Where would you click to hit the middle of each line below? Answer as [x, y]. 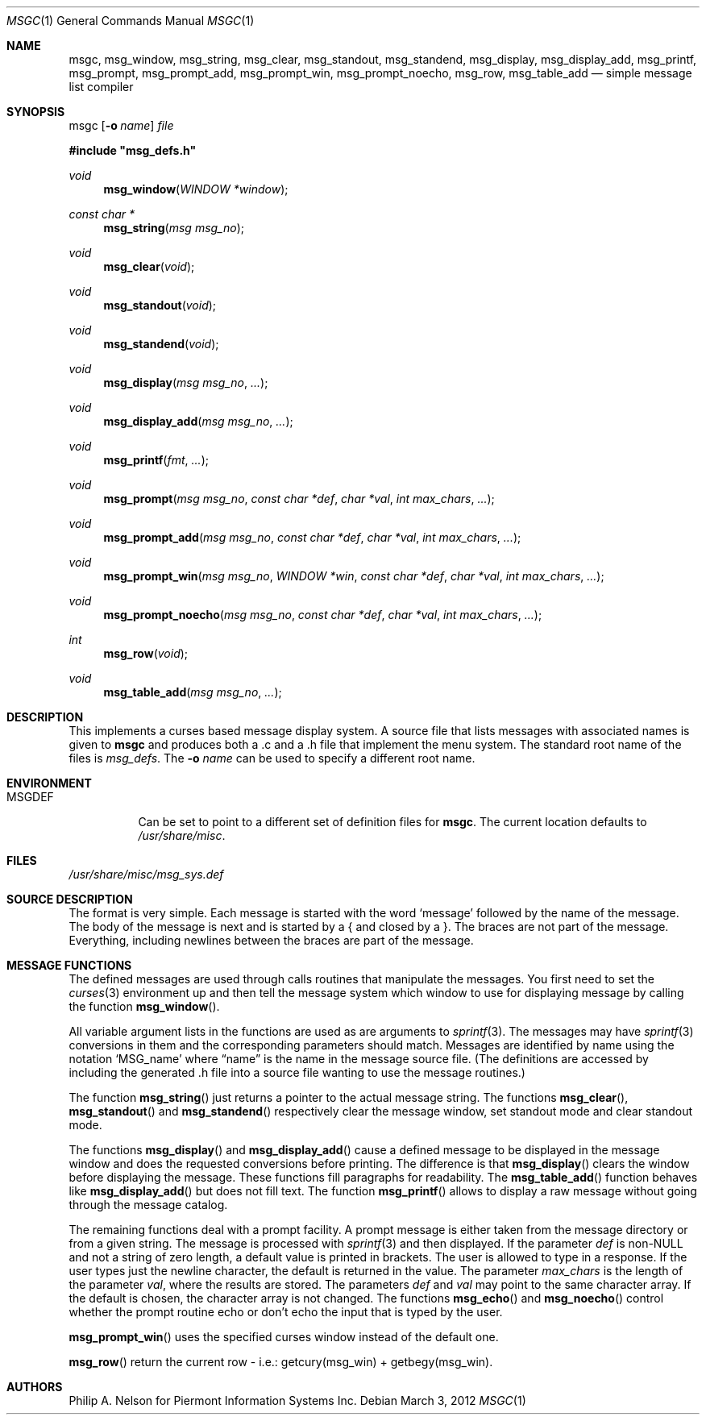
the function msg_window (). [144, 1006]
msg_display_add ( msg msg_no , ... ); [198, 421]
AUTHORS [35, 1387]
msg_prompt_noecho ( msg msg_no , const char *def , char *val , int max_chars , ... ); [323, 615]
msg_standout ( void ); [160, 305]
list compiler [101, 87]
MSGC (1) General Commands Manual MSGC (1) [131, 21]
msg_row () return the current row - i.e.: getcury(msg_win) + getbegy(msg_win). [281, 1362]
